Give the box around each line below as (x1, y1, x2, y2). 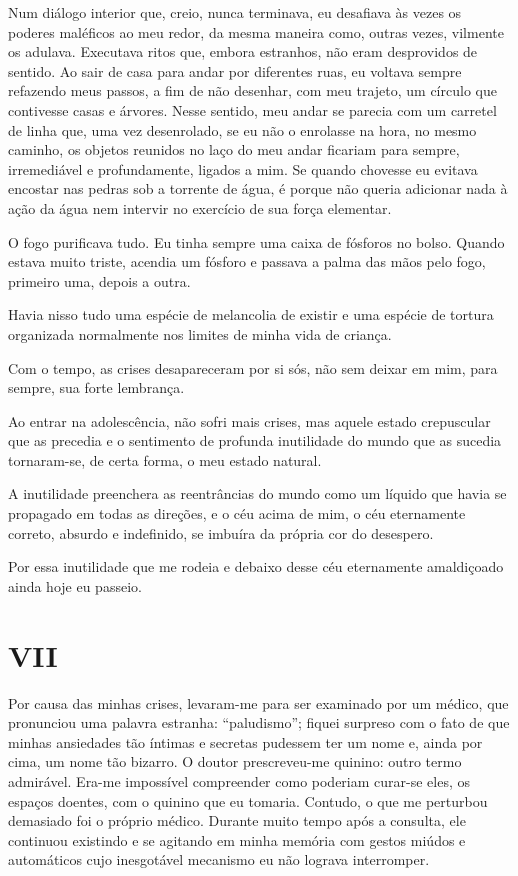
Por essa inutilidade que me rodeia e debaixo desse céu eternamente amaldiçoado (8, 556, 504, 577)
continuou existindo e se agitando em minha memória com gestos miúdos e (8, 829, 466, 850)
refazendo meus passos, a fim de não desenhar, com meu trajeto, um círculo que (8, 80, 497, 101)
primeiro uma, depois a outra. (8, 270, 191, 291)
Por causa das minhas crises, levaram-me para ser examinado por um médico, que (8, 692, 509, 713)
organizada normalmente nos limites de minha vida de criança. (8, 323, 392, 344)
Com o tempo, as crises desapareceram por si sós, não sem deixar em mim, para (8, 357, 498, 378)
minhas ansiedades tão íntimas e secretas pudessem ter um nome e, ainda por (8, 731, 483, 752)
